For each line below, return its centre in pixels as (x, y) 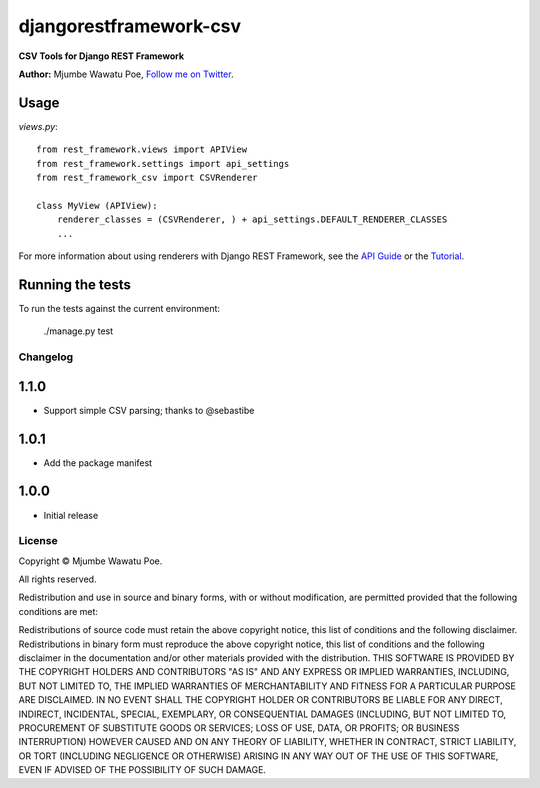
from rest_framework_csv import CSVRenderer (147, 178)
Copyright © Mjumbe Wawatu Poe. (90, 561)
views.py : (38, 126)
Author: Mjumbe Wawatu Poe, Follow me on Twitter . (126, 74)
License (38, 541)
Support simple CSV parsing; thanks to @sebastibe (149, 410)
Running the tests (75, 284)
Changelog (46, 357)
